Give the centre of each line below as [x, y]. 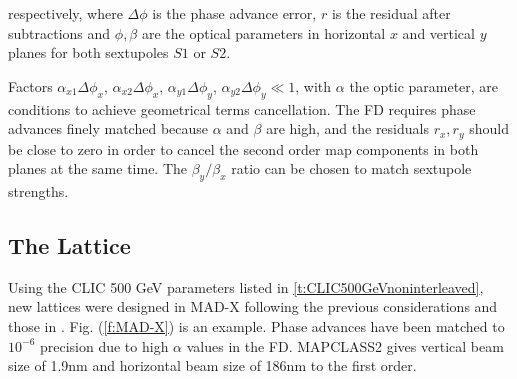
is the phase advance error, [234, 13]
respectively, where [65, 13]
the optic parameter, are [424, 85]
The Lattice [69, 245]
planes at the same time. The [98, 168]
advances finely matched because [108, 128]
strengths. [38, 191]
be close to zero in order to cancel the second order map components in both [243, 148]
